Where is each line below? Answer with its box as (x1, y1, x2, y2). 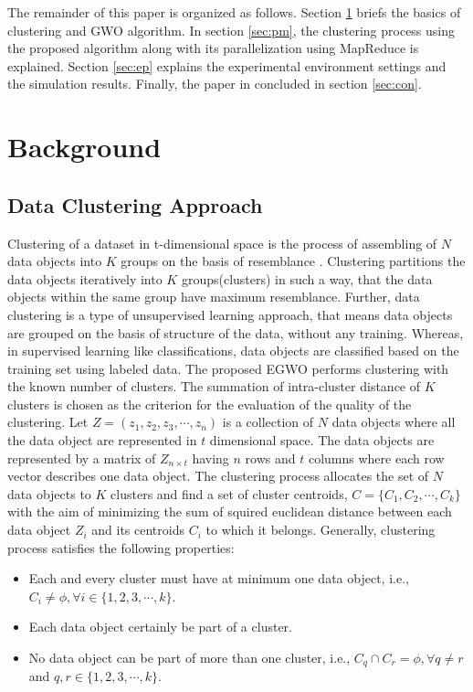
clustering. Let (7, 412, 89, 431)
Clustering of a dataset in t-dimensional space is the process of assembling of (7, 233, 437, 252)
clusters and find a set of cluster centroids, (110, 484, 348, 503)
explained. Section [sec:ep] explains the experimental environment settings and (7, 56, 447, 75)
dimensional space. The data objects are (209, 431, 435, 450)
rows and (245, 448, 296, 467)
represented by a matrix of (7, 448, 156, 467)
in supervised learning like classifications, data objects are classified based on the (7, 341, 459, 360)
